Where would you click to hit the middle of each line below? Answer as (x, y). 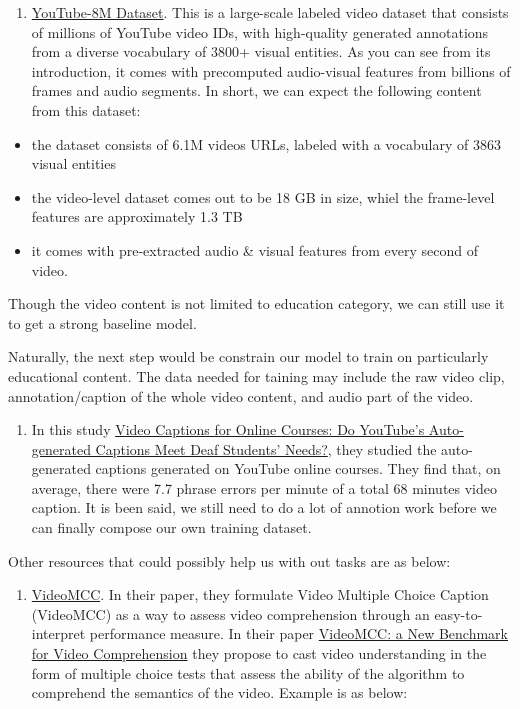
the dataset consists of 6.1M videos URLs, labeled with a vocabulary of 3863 (266, 143)
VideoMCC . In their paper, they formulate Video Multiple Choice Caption (260, 594)
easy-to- (458, 613)
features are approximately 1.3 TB (137, 216)
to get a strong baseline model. (102, 322)
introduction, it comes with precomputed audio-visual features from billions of (271, 70)
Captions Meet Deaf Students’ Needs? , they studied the (266, 448)
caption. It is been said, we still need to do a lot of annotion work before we (264, 507)
